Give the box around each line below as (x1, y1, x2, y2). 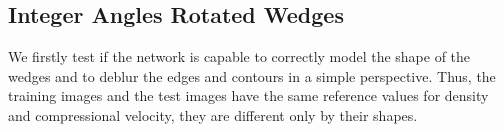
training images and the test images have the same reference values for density (8, 85, 489, 106)
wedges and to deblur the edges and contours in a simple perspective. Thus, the (8, 65, 496, 86)
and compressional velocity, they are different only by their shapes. (8, 104, 418, 125)
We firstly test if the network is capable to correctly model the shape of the (8, 46, 471, 67)
